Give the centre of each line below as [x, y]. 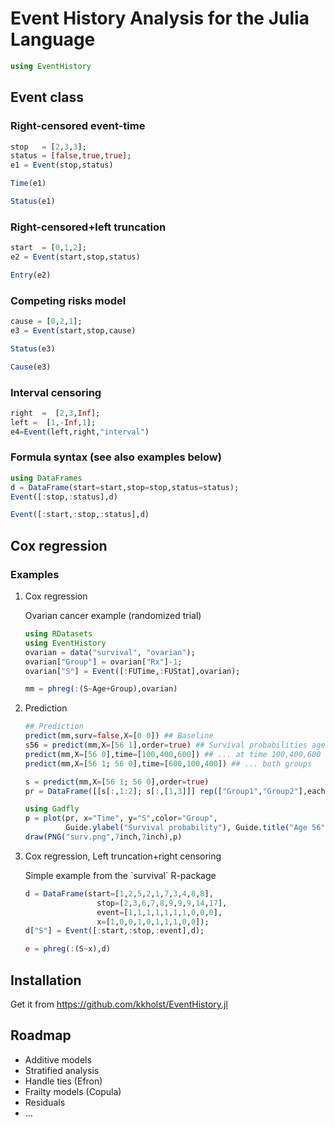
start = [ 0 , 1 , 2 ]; [48, 248]
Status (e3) [33, 348]
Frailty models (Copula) [73, 1091]
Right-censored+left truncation [88, 227]
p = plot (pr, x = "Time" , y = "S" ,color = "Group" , [121, 818]
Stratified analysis [62, 1070]
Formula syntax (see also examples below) [116, 457]
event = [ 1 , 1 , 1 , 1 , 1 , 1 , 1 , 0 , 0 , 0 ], [159, 912]
